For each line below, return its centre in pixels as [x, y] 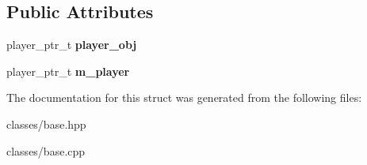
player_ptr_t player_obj [72, 45]
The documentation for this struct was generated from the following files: [184, 97]
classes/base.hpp [46, 124]
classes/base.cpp [46, 150]
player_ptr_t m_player [68, 71]
